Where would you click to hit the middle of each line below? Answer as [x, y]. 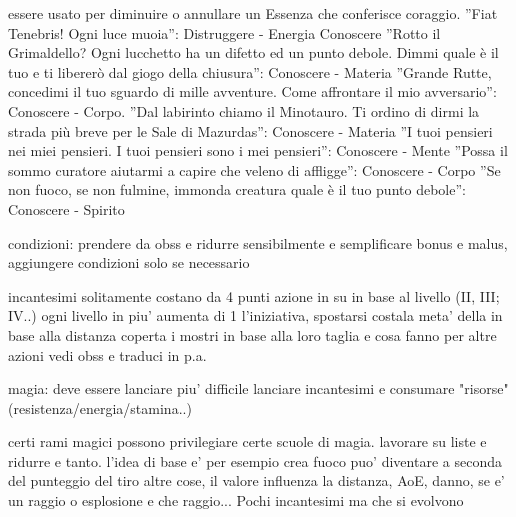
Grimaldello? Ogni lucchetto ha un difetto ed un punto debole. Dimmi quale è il [253, 52]
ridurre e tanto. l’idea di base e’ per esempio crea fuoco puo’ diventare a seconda [255, 460]
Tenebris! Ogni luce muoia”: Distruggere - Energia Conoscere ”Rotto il [224, 32]
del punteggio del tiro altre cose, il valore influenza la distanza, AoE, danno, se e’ [256, 480]
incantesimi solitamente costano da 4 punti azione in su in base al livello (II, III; [254, 295]
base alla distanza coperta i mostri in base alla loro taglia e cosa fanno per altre [252, 334]
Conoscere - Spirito [66, 208]
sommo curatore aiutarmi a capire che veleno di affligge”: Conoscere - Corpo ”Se [254, 169]
